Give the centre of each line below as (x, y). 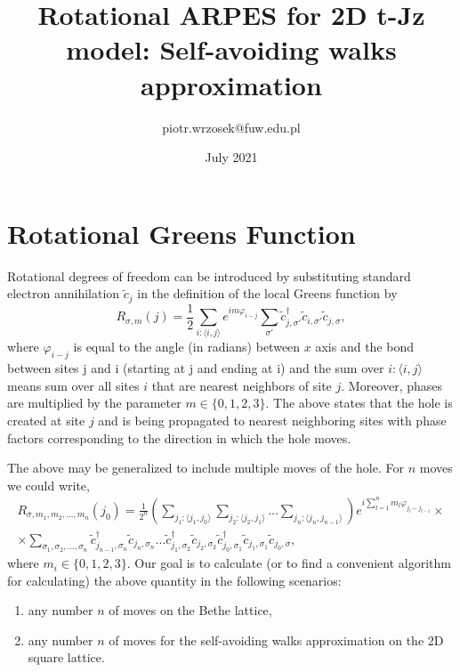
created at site (46, 421)
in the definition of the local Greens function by (267, 293)
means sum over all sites (73, 385)
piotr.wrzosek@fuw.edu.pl (231, 127)
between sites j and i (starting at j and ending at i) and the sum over (196, 368)
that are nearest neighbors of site (242, 385)
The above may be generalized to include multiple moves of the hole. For (206, 468)
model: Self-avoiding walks (231, 49)
